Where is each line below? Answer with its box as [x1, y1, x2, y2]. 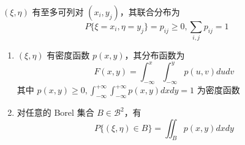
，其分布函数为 [124, 49, 185, 62]
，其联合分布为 [119, 5, 180, 18]
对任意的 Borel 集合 [17, 106, 94, 119]
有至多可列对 [32, 5, 84, 18]
